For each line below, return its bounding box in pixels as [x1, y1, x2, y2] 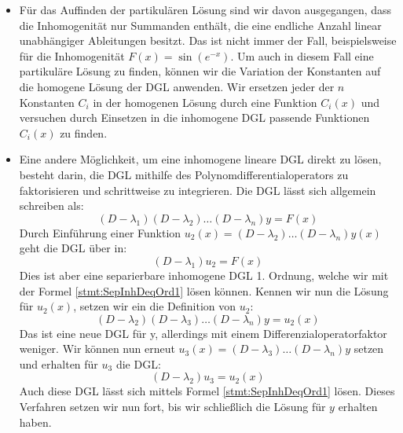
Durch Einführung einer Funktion [19, 224, 181, 240]
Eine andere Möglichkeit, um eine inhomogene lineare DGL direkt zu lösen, [19, 151, 382, 167]
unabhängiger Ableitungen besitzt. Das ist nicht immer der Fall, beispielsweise [19, 32, 397, 49]
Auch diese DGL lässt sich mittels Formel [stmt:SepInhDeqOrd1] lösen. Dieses [19, 383, 395, 399]
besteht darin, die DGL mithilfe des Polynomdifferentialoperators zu [19, 166, 349, 182]
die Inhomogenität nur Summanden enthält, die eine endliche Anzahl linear [19, 17, 382, 33]
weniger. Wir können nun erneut [19, 340, 175, 357]
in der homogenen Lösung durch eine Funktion [93, 94, 317, 110]
